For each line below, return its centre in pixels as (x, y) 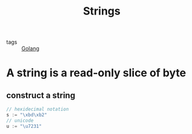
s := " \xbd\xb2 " (27, 115)
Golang (30, 49)
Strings (102, 11)
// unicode (20, 120)
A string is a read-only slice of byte (96, 73)
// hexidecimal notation (38, 109)
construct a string (41, 95)
